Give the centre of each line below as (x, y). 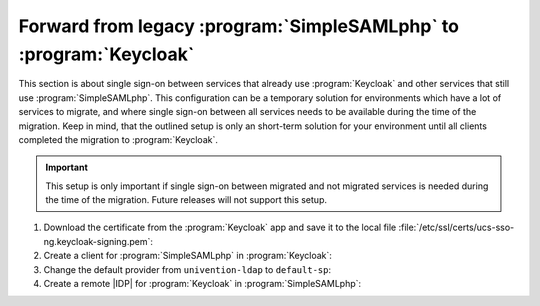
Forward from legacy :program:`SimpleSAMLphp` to (239, 26)
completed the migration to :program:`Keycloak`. (118, 139)
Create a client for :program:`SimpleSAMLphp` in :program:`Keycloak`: (187, 256)
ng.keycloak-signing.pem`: (98, 241)
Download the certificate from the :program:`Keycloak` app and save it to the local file (220, 227)
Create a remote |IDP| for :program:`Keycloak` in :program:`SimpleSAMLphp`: (202, 284)
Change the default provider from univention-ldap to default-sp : (187, 269)
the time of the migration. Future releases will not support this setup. (186, 200)
